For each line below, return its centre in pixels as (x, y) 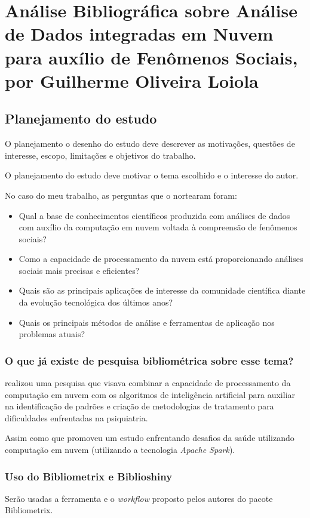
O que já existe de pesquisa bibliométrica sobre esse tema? (149, 360)
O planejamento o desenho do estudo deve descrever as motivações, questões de (150, 144)
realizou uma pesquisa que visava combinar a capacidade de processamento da (148, 383)
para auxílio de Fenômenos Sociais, (151, 57)
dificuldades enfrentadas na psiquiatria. (76, 417)
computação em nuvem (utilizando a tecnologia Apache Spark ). (120, 450)
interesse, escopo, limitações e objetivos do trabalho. (100, 155)
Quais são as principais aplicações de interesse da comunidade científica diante (162, 290)
